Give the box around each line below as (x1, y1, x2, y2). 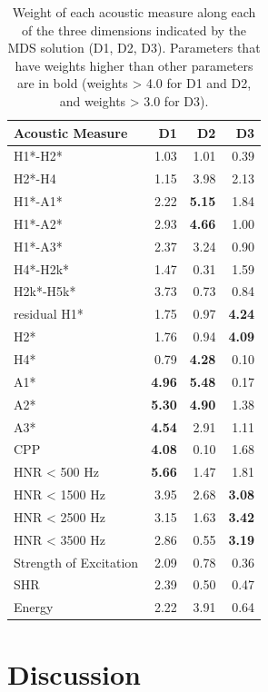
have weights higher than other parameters (15, 55, 253, 74)
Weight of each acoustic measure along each (12, 3, 256, 21)
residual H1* (14, 304, 84, 323)
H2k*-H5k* (14, 282, 76, 301)
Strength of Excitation (14, 552, 139, 571)
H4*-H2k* (14, 259, 70, 278)
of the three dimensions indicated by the (21, 20, 247, 39)
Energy (14, 598, 54, 617)
